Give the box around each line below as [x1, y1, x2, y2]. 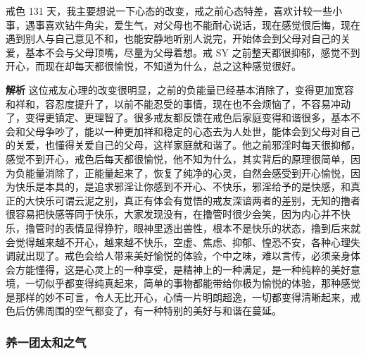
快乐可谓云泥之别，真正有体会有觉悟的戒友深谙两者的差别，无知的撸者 [34, 193, 360, 207]
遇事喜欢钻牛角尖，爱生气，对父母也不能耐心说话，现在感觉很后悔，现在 [25, 17, 360, 32]
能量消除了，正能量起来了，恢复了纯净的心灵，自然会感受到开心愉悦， [25, 165, 351, 180]
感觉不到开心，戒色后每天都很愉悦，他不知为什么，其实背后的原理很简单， [6, 151, 351, 166]
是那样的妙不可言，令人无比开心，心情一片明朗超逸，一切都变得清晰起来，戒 [6, 289, 360, 304]
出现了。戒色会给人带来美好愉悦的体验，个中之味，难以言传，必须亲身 [25, 248, 351, 263]
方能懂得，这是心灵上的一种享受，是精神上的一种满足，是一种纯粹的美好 [15, 262, 351, 276]
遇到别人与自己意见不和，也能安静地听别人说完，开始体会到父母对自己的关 [6, 31, 351, 46]
